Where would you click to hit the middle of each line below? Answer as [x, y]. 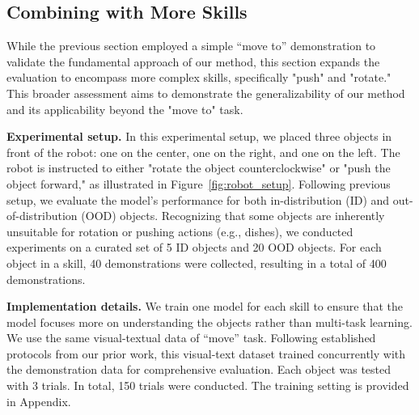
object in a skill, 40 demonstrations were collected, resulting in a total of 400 [197, 263]
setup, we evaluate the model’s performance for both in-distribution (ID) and [198, 199]
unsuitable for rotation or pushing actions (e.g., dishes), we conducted [180, 231]
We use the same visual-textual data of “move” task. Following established [191, 338]
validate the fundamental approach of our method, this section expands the [193, 61]
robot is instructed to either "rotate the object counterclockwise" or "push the [199, 168]
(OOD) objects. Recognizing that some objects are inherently [233, 216]
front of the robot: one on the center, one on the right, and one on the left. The [203, 152]
